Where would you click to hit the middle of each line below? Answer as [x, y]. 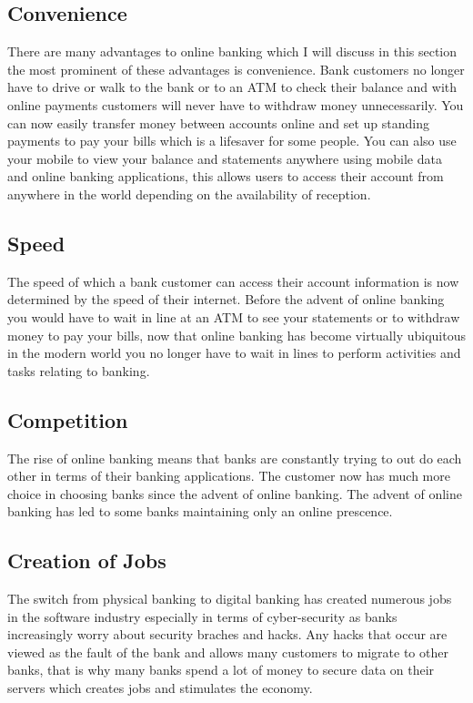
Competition [68, 419]
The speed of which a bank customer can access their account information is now [233, 281]
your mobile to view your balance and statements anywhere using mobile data [225, 158]
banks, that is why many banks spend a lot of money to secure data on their [221, 670]
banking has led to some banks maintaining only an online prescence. [200, 511]
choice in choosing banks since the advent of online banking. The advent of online [235, 493]
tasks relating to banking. [79, 370]
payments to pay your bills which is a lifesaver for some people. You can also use [232, 141]
